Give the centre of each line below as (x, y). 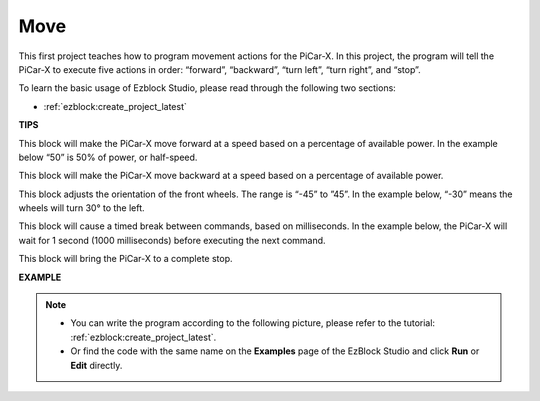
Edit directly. (96, 365)
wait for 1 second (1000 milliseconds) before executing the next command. (172, 240)
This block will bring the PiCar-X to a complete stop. (126, 259)
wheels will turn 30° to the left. (81, 208)
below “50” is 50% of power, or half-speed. (108, 157)
